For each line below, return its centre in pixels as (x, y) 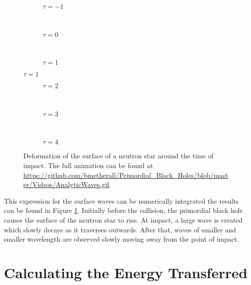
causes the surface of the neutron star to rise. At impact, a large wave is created (123, 219)
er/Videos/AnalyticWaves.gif (66, 184)
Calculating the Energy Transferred (126, 272)
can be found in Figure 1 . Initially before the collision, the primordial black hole (123, 210)
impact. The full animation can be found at (88, 165)
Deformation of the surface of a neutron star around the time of (119, 156)
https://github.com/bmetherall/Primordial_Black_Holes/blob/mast (126, 175)
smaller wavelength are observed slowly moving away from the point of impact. (122, 239)
